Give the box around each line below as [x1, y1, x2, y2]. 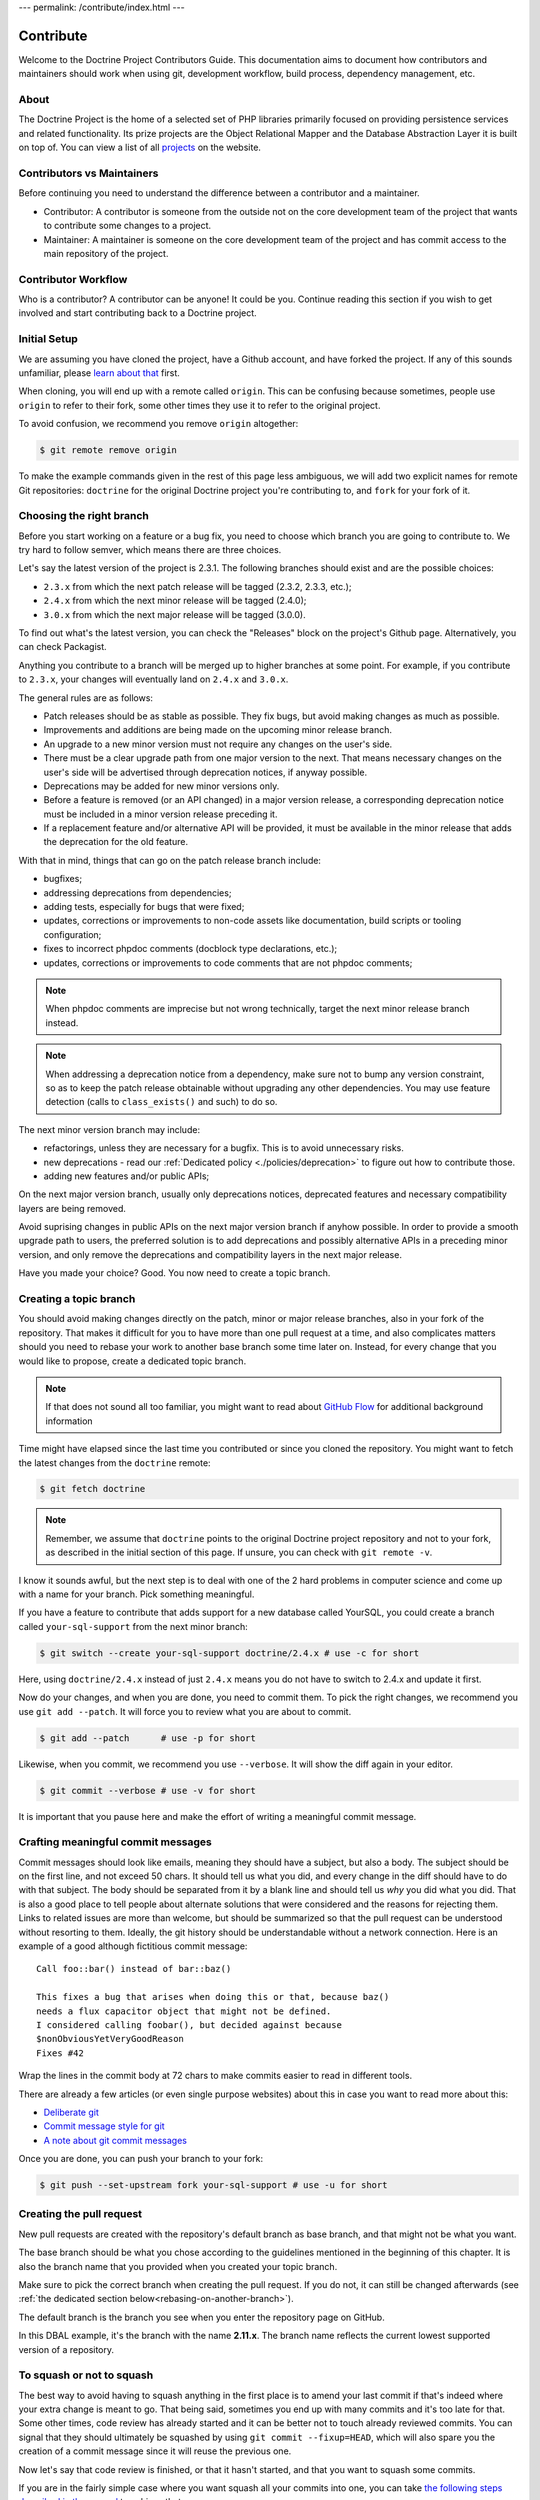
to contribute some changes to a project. [43, 220, 212, 232]
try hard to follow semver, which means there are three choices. [18, 544, 282, 556]
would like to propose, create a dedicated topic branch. [18, 1355, 247, 1367]
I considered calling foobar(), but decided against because [36, 2019, 342, 2030]
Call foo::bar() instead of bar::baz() [36, 1963, 232, 1975]
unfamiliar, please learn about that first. [18, 366, 180, 379]
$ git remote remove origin [39, 445, 177, 456]
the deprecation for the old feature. [43, 836, 189, 848]
